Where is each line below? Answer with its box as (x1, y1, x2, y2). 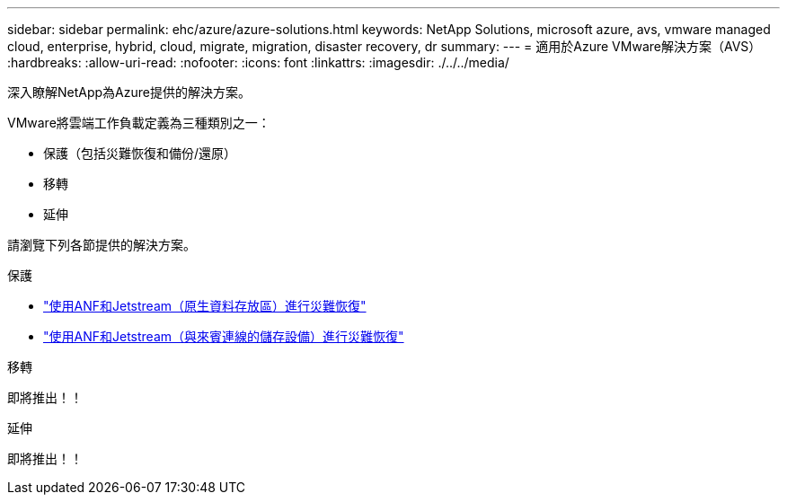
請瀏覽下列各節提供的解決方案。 (7, 237, 196, 252)
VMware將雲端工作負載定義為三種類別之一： (7, 115, 270, 130)
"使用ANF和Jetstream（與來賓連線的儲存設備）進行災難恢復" (43, 329, 404, 344)
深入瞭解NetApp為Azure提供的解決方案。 (7, 84, 251, 100)
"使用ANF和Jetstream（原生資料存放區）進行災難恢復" (43, 298, 367, 313)
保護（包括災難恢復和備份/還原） (43, 145, 237, 161)
